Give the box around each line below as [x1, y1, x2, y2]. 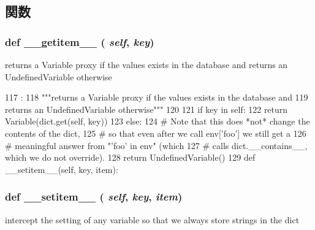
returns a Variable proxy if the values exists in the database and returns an [5, 58, 288, 71]
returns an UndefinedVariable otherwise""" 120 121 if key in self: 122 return [5, 102, 288, 115]
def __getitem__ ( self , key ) [5, 34, 154, 49]
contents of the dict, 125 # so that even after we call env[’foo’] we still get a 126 [5, 126, 306, 139]
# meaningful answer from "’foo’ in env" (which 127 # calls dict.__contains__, [5, 139, 308, 151]
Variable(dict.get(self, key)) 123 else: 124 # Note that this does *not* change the [5, 115, 310, 128]
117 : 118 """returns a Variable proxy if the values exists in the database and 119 [5, 91, 308, 104]
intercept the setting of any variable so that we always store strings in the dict [5, 213, 300, 226]
